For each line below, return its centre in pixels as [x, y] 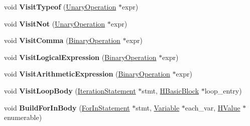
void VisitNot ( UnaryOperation [55, 23]
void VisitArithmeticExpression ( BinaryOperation [87, 74]
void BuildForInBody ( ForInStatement [67, 107]
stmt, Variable [158, 107]
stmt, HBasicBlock [170, 90]
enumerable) [23, 117]
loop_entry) [223, 90]
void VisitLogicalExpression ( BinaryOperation [80, 57]
